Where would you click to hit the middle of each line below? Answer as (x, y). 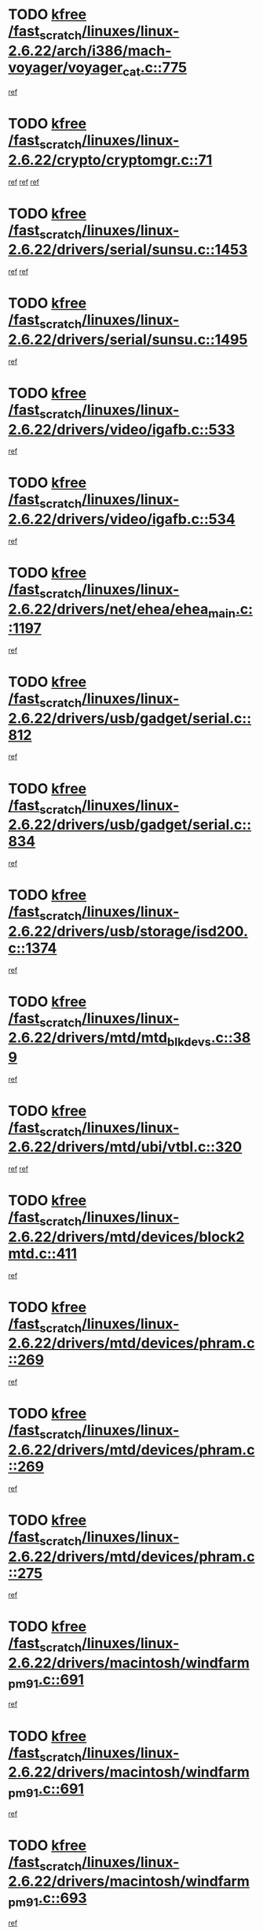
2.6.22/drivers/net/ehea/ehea (108, 609)
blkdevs (189, 1041)
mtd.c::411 (42, 1253)
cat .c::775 (155, 69)
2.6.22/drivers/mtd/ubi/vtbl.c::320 (125, 1147)
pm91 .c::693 (48, 1899)
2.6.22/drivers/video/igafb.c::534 (122, 519)
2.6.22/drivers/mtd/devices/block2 (126, 1237)
